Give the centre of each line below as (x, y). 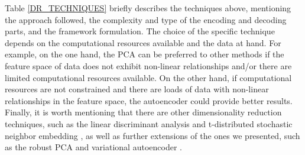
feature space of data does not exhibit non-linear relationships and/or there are (148, 65)
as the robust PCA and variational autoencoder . (93, 147)
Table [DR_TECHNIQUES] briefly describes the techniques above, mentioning (148, 8)
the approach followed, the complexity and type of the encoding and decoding (146, 19)
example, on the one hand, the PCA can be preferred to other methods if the (145, 54)
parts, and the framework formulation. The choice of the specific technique (140, 31)
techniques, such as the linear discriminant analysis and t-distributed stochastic (149, 123)
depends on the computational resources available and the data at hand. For (143, 42)
